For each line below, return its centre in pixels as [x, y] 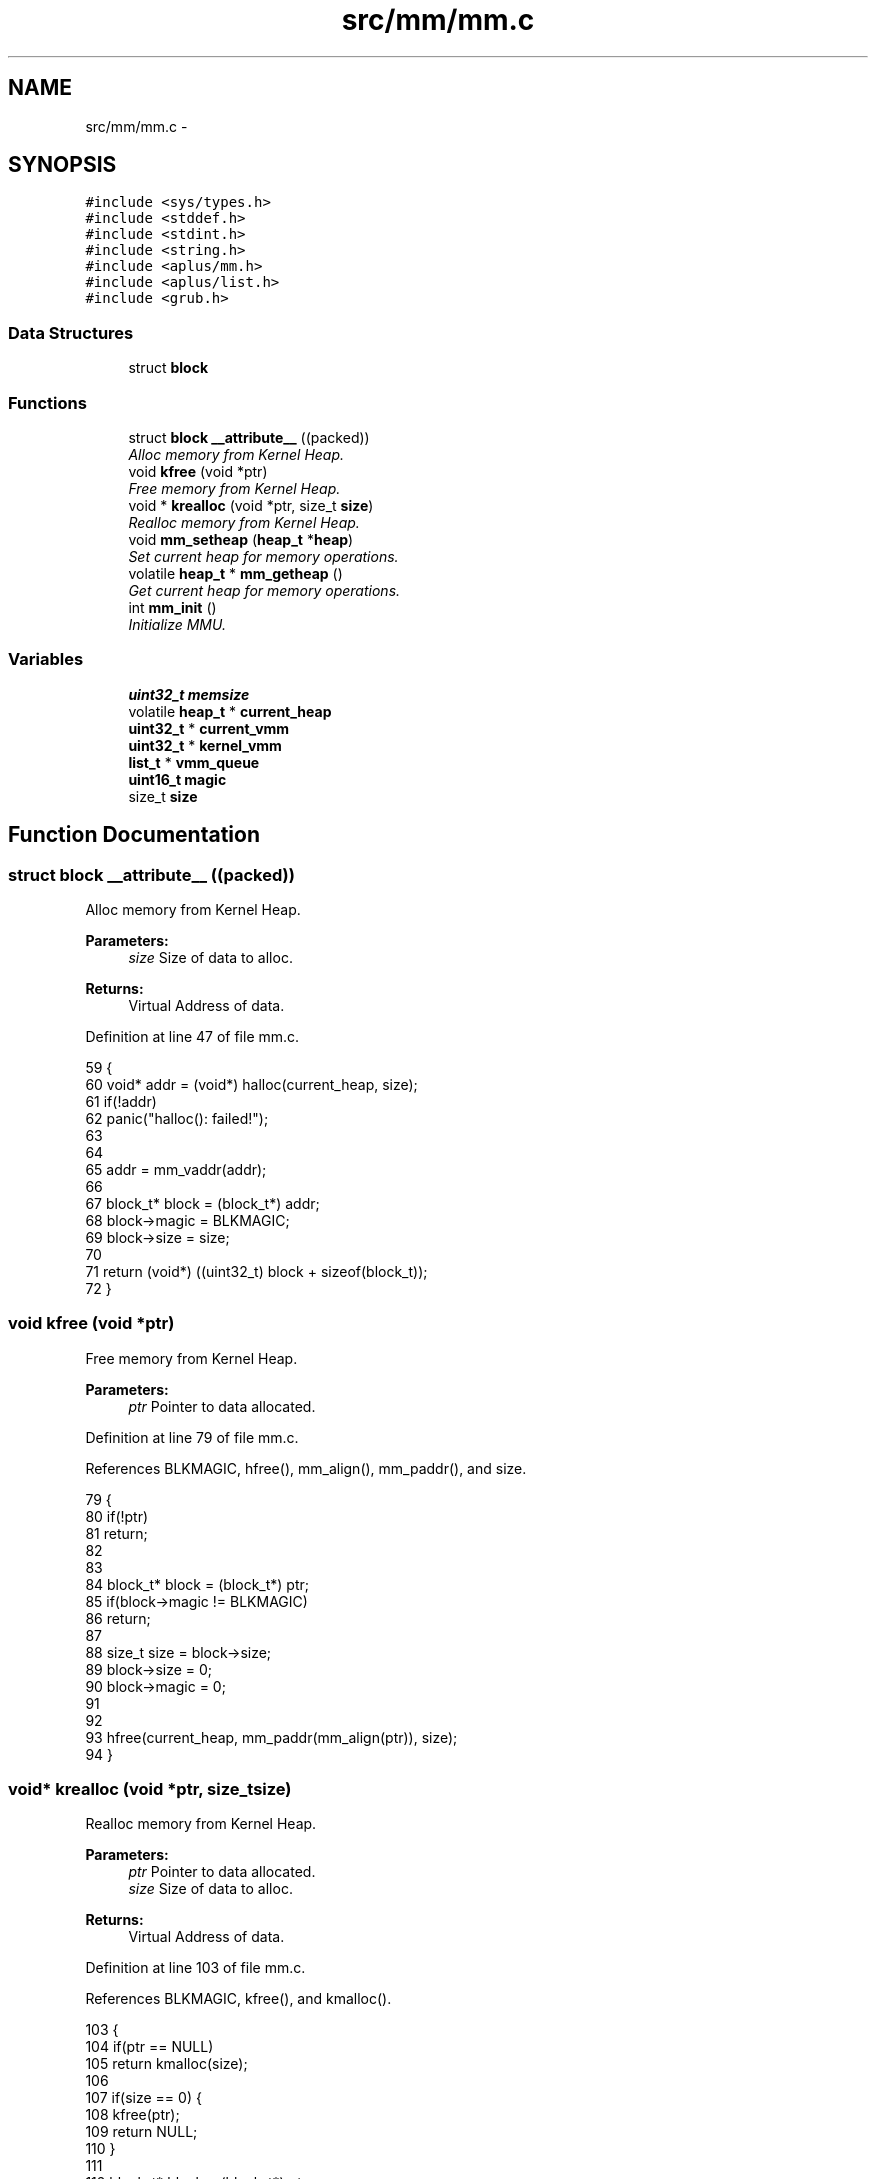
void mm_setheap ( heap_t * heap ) [241, 539]
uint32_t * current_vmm [209, 728]
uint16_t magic [177, 779]
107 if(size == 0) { [143, 2098]
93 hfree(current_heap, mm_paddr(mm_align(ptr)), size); [271, 1737]
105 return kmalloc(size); [166, 2064]
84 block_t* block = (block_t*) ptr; [197, 1584]
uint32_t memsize [189, 694]
